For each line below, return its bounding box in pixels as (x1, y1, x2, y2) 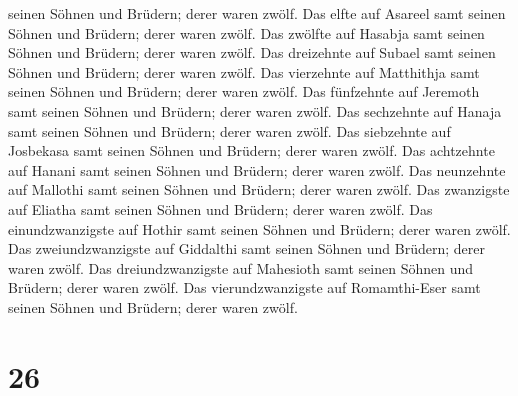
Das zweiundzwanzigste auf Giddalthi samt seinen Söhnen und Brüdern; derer (8, 238, 485, 259)
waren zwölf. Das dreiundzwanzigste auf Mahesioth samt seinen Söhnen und (8, 257, 473, 278)
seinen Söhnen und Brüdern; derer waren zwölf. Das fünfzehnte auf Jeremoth (8, 81, 480, 102)
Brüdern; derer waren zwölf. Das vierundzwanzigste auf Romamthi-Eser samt (8, 277, 481, 298)
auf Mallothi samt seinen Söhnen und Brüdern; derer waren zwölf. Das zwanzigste (8, 179, 510, 200)
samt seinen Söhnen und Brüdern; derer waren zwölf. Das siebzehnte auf (8, 120, 451, 141)
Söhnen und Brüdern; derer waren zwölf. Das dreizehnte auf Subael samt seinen (8, 42, 496, 63)
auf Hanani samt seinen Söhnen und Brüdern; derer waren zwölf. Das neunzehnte (8, 159, 506, 180)
